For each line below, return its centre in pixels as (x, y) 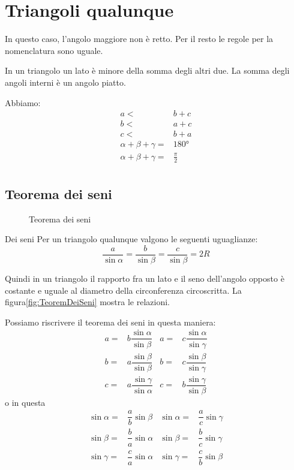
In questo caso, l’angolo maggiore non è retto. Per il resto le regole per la (139, 39)
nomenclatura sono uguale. (54, 50)
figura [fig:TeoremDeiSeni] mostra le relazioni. (88, 302)
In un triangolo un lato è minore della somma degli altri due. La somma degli (147, 70)
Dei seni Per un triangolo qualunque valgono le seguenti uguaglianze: (131, 239)
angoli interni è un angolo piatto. (65, 82)
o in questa (25, 402)
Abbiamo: (23, 102)
